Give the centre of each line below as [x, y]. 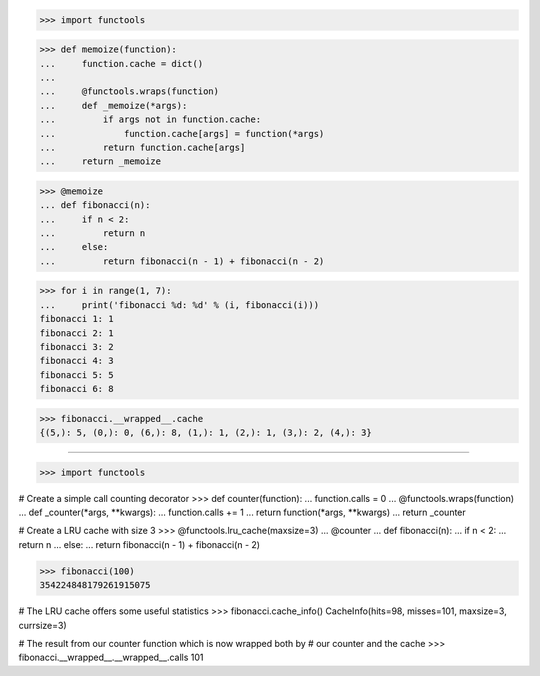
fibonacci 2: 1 [76, 333]
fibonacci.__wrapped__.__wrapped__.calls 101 [111, 657]
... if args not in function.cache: [150, 119]
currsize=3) [42, 625]
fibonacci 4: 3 [76, 361]
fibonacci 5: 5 [76, 374]
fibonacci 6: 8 [76, 389]
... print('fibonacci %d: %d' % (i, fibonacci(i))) [179, 304]
